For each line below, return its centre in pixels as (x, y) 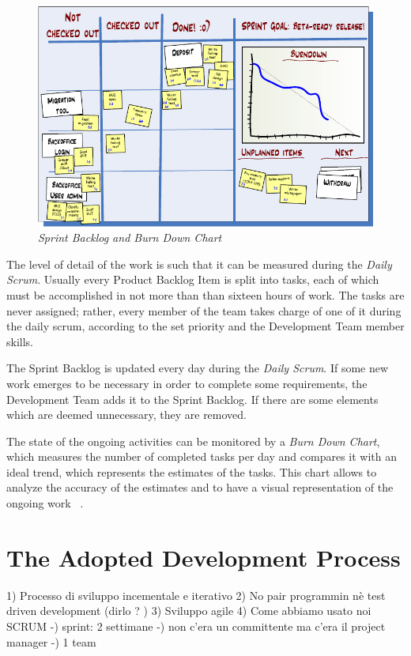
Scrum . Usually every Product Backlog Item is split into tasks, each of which (193, 279)
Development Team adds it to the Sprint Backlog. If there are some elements (192, 399)
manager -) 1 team (51, 641)
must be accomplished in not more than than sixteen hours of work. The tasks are (205, 294)
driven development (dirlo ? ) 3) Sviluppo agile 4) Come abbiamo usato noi (189, 611)
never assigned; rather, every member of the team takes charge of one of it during (204, 310)
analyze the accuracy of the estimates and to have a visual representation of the (200, 487)
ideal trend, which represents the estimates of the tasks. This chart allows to (192, 471)
